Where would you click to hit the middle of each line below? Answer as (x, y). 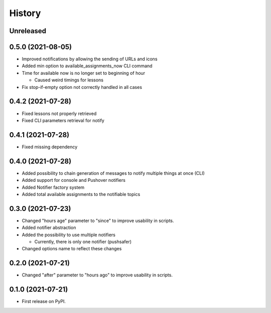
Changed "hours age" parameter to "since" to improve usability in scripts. (98, 221)
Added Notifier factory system (53, 187)
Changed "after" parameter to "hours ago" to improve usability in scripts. (97, 275)
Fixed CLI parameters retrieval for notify (63, 120)
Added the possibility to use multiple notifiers (69, 235)
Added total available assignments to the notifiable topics (81, 194)
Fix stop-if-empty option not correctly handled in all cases (82, 87)
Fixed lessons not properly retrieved (59, 114)
